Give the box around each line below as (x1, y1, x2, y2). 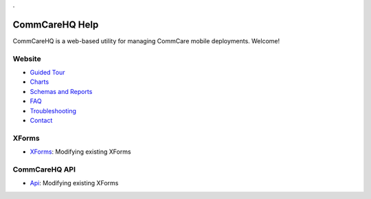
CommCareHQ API (12, 165, 76, 174)
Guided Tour (30, 69, 65, 77)
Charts (30, 78, 49, 86)
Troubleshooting (30, 106, 77, 115)
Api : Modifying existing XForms (30, 179, 119, 187)
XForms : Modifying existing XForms (30, 148, 131, 156)
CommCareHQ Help (12, 19, 99, 30)
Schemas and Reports (30, 87, 93, 95)
